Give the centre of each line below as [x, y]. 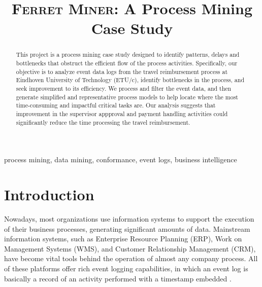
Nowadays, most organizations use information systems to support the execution [129, 218]
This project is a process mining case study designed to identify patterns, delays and [128, 55]
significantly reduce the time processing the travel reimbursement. [103, 122]
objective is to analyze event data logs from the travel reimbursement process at [122, 71]
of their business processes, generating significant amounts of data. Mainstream [127, 228]
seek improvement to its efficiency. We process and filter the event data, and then [124, 88]
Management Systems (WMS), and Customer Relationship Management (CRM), [130, 248]
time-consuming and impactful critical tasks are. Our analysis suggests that [116, 105]
